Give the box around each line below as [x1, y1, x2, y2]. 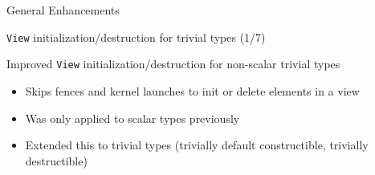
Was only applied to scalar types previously [25, 109, 240, 126]
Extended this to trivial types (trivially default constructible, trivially [25, 136, 369, 153]
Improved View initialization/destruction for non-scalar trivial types [6, 55, 340, 72]
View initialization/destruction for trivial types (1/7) [6, 28, 266, 45]
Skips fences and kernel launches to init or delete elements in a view [25, 82, 360, 99]
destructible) [25, 152, 88, 169]
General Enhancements [6, 2, 120, 18]
